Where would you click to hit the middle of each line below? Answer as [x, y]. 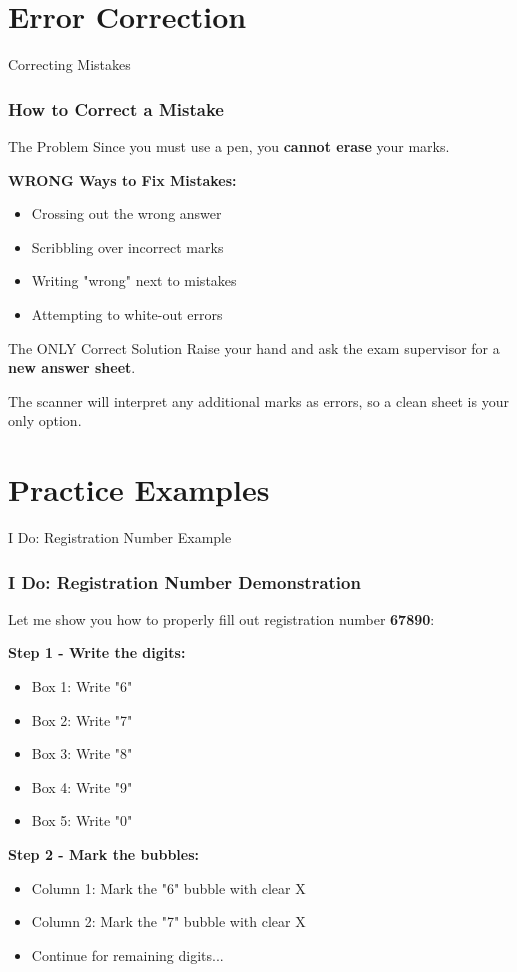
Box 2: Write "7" [82, 719]
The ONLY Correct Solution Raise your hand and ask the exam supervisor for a [254, 347]
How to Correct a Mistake [116, 108]
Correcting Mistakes [69, 64]
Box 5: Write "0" [82, 820]
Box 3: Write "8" [82, 753]
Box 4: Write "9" [82, 786]
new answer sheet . [72, 367]
